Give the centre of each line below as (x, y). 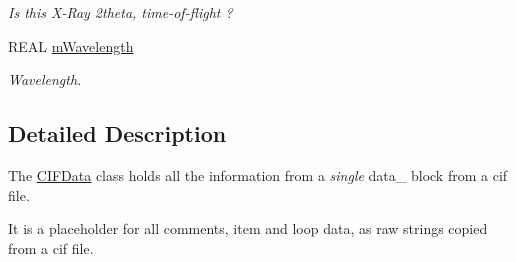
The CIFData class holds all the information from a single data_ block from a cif (258, 174)
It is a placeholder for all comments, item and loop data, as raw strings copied (248, 228)
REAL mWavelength (71, 45)
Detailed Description (117, 133)
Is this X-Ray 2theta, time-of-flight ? (120, 12)
